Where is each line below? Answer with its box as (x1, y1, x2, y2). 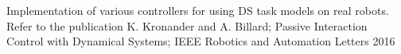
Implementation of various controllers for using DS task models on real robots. (6, 2, 389, 18)
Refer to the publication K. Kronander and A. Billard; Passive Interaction (6, 17, 368, 34)
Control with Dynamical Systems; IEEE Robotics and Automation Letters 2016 (6, 33, 395, 49)
